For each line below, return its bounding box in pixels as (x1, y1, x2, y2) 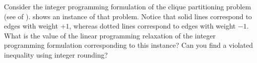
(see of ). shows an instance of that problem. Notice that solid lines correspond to (4, 11, 252, 21)
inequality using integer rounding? (4, 49, 108, 60)
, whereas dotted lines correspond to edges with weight (69, 21, 236, 31)
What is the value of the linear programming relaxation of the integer (4, 30, 216, 40)
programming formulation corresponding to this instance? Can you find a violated (4, 40, 253, 50)
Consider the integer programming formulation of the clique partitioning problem (4, 1, 251, 11)
